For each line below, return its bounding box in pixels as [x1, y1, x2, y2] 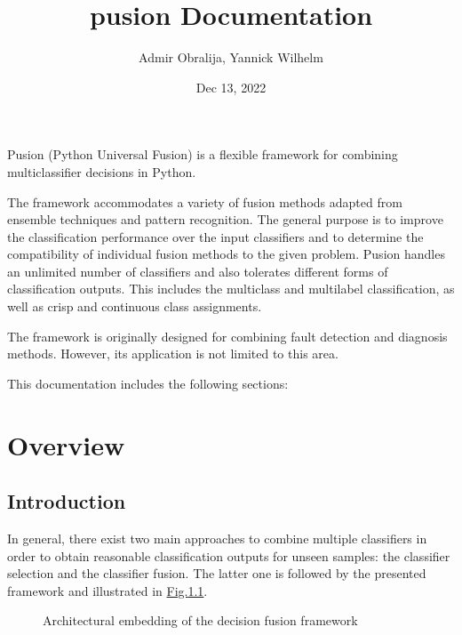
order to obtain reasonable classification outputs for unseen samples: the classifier [7, 546, 450, 565]
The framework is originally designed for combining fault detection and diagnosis [7, 326, 448, 345]
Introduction [7, 487, 126, 515]
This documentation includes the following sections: [7, 374, 289, 392]
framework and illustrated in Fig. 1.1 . [7, 581, 208, 599]
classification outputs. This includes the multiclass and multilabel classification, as [7, 279, 455, 298]
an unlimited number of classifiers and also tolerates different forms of [7, 261, 388, 280]
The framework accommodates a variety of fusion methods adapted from [7, 192, 402, 211]
